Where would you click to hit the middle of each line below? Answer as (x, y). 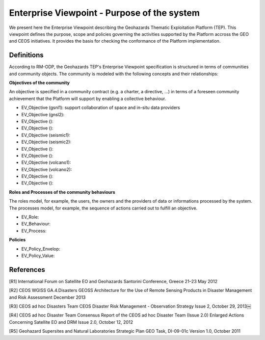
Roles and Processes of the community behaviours (62, 192)
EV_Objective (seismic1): (46, 135)
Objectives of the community (40, 83)
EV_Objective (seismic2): (46, 142)
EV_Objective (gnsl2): (43, 114)
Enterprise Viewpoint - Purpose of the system (104, 13)
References (27, 270)
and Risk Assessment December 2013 (47, 297)
